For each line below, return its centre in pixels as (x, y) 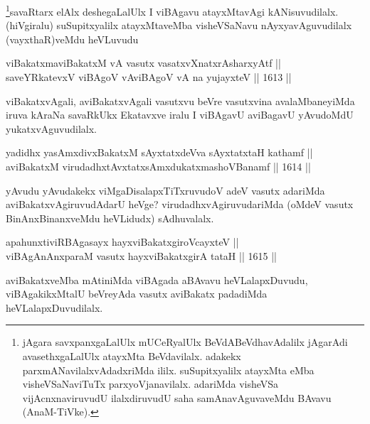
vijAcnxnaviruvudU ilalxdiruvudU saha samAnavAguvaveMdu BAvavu (177, 397)
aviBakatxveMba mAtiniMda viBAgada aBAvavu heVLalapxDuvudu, (157, 279)
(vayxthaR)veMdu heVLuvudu (72, 39)
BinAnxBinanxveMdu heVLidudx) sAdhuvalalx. (110, 218)
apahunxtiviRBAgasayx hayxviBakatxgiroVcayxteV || (122, 242)
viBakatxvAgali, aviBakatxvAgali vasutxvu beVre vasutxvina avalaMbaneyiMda (180, 100)
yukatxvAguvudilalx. (52, 128)
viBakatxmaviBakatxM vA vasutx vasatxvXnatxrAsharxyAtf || (143, 63)
